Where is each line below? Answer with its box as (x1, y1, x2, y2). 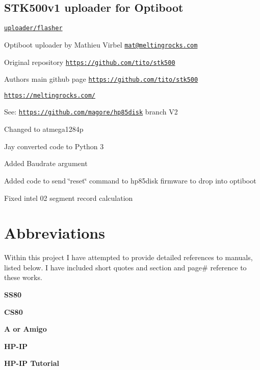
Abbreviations (4, 222, 105, 243)
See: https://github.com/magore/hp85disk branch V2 (4, 106, 178, 117)
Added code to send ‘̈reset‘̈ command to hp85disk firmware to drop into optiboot (4, 175, 256, 186)
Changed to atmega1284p (4, 124, 84, 134)
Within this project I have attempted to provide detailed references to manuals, (4, 252, 253, 263)
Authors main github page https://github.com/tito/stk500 (4, 74, 198, 84)
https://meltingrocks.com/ (4, 91, 95, 99)
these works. (4, 272, 42, 283)
